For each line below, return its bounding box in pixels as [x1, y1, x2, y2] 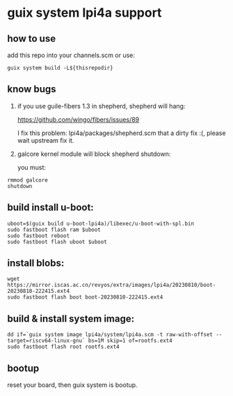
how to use [7, 33, 56, 45]
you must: [17, 163, 47, 171]
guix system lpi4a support [7, 5, 162, 21]
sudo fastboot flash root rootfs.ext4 [7, 343, 120, 351]
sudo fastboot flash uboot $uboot [7, 238, 108, 245]
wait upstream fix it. [17, 136, 74, 144]
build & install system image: [7, 312, 134, 324]
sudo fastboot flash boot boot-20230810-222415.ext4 [7, 294, 163, 301]
